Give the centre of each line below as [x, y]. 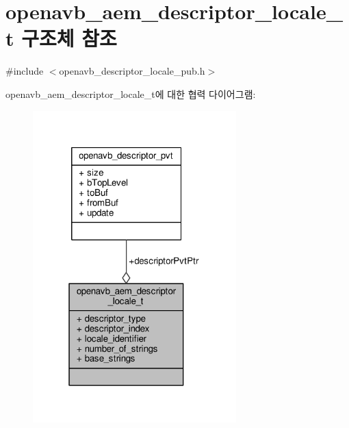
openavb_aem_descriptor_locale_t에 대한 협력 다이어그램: [131, 93]
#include [25, 71]
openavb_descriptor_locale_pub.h [132, 71]
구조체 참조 [69, 38]
